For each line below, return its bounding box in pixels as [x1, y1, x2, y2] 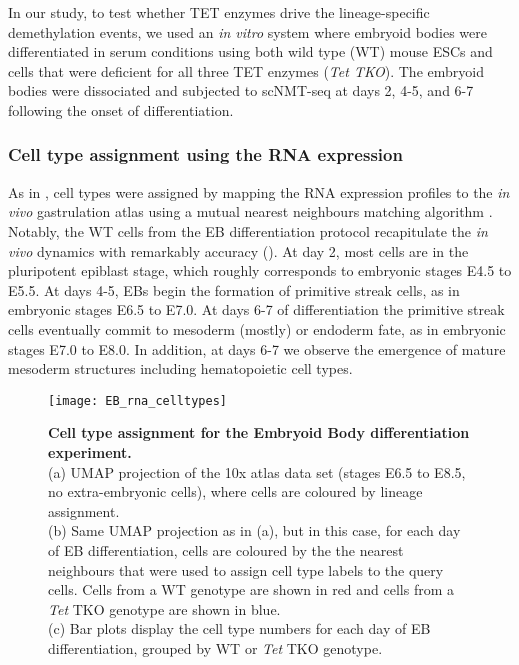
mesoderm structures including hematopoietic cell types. [8, 358, 353, 379]
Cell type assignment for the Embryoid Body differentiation [48, 422, 470, 443]
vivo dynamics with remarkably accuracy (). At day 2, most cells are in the [8, 240, 469, 261]
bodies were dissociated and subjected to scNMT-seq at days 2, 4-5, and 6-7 [8, 80, 474, 101]
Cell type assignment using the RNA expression [8, 142, 403, 167]
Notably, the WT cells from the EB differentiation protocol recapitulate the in [8, 220, 488, 241]
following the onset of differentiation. [8, 99, 234, 120]
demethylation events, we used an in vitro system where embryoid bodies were [8, 21, 487, 42]
